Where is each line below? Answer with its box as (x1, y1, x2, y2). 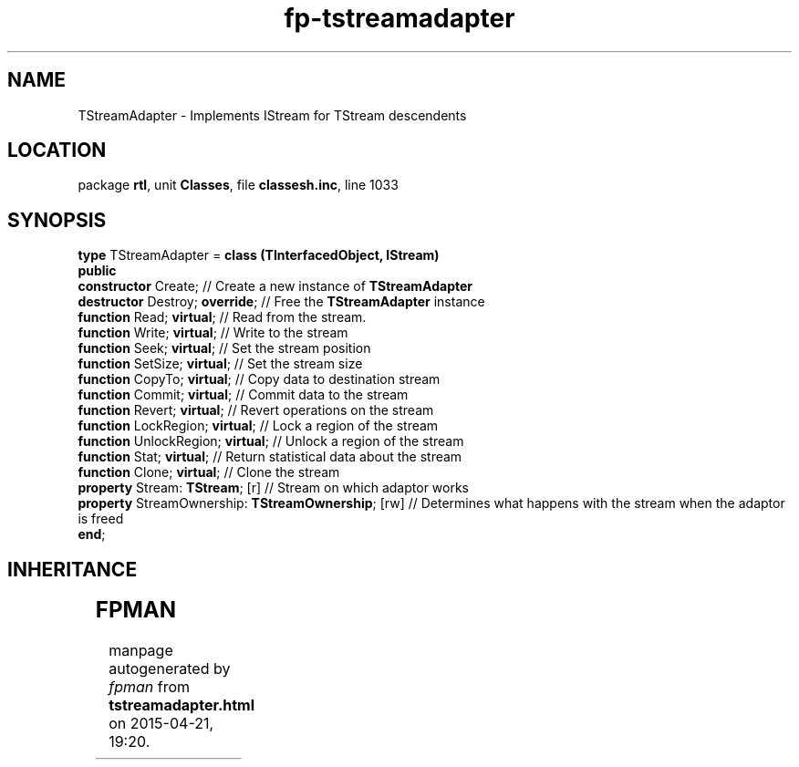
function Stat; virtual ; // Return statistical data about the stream (78, 449, 462, 465)
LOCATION (7, 139, 107, 162)
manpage (109, 641, 173, 660)
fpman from (109, 678, 191, 697)
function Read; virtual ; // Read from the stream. (78, 309, 367, 326)
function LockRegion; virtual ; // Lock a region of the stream (78, 418, 439, 434)
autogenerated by (109, 659, 231, 679)
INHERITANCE (7, 557, 138, 581)
